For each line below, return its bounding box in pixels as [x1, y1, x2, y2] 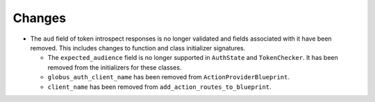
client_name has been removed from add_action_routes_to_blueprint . [47, 83, 272, 91]
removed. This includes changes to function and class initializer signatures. [30, 43, 246, 52]
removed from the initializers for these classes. [47, 63, 182, 72]
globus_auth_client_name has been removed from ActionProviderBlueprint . [47, 73, 290, 81]
